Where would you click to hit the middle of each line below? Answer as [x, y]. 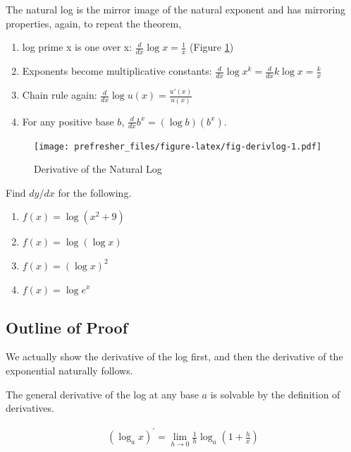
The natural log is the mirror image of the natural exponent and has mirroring [175, 9]
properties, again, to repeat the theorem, [94, 23]
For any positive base [68, 121]
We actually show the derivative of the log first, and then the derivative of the [174, 356]
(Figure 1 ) [212, 47]
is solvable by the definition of [275, 394]
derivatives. [30, 408]
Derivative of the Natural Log [98, 169]
